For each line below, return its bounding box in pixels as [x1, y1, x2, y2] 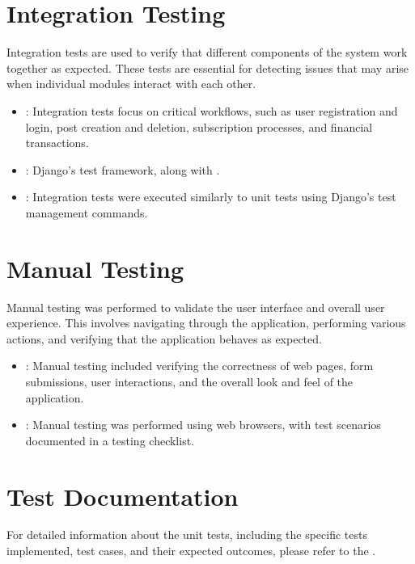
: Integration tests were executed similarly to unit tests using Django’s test [25, 188, 396, 205]
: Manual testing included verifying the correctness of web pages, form [25, 357, 374, 374]
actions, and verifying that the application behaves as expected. [6, 330, 322, 347]
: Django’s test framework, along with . [25, 161, 220, 178]
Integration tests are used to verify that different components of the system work [6, 44, 408, 61]
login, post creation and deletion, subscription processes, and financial [25, 118, 373, 135]
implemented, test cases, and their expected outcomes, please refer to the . [6, 542, 376, 559]
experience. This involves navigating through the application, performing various [6, 314, 406, 331]
